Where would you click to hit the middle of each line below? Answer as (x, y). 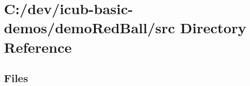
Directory (213, 28)
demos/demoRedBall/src (90, 28)
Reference (38, 47)
